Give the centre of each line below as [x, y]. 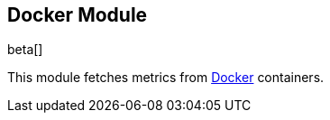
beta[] [25, 50]
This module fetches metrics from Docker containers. [166, 78]
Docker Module [78, 15]
